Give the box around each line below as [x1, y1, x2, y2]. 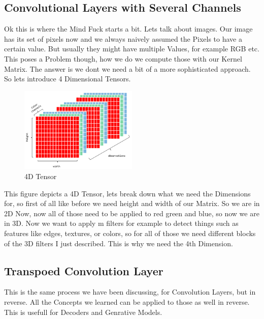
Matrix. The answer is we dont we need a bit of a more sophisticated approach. [4, 63, 251, 74]
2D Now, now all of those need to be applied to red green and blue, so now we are [4, 208, 259, 218]
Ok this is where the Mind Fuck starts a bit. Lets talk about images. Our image [4, 23, 253, 34]
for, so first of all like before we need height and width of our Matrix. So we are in [4, 198, 260, 209]
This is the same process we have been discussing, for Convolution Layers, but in [4, 286, 256, 297]
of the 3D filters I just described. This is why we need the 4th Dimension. [4, 238, 233, 248]
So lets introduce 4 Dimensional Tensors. [4, 73, 131, 84]
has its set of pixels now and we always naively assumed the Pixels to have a [4, 33, 242, 44]
